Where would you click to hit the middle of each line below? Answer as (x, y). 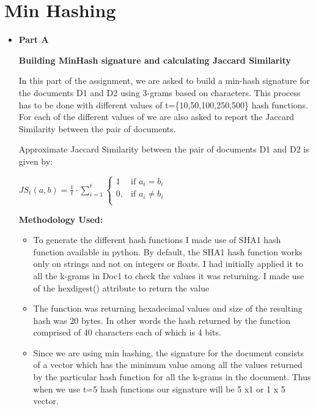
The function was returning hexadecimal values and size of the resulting (168, 308)
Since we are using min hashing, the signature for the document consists (168, 352)
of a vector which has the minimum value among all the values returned (168, 365)
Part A (34, 39)
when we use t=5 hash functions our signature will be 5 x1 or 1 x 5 (159, 388)
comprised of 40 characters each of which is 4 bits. (127, 332)
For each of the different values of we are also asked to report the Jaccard (156, 117)
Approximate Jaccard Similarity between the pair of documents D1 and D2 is (164, 149)
